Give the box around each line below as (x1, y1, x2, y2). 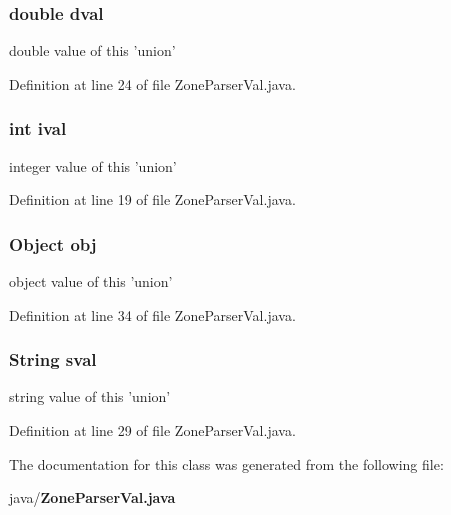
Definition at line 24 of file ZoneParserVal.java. (9, 73, 296, 94)
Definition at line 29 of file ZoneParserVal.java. (9, 420, 296, 441)
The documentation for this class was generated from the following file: (9, 453, 444, 474)
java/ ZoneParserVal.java (9, 487, 176, 508)
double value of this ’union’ (9, 40, 176, 61)
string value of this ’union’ (9, 386, 171, 407)
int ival (9, 116, 67, 141)
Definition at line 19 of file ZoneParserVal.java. (9, 189, 296, 210)
